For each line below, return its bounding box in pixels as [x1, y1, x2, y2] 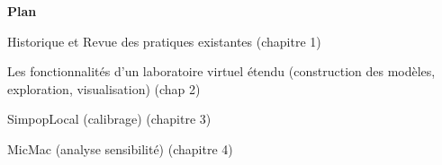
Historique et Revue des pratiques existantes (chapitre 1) [7, 31, 321, 50]
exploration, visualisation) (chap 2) [7, 79, 201, 98]
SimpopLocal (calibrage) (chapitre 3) [7, 109, 212, 128]
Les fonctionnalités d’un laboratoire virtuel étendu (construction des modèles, [7, 62, 436, 81]
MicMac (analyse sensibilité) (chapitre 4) [7, 139, 233, 158]
